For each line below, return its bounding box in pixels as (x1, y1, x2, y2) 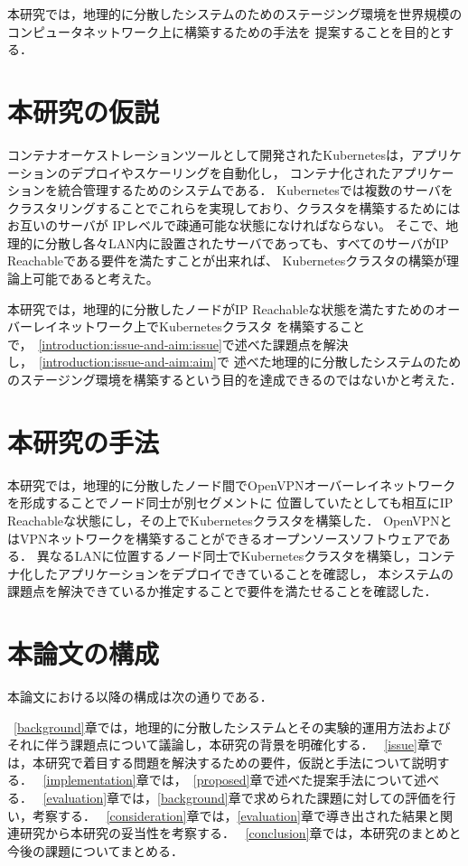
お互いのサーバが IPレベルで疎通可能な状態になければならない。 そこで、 (7, 216, 446, 235)
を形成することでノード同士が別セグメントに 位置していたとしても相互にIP (7, 493, 454, 512)
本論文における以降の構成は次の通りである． (7, 687, 273, 706)
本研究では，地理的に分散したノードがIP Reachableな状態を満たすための (7, 299, 435, 318)
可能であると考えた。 (32, 269, 159, 288)
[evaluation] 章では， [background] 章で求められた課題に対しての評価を (42, 788, 444, 806)
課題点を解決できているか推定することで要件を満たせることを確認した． (7, 582, 437, 601)
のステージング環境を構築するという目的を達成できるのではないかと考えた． (7, 370, 463, 389)
